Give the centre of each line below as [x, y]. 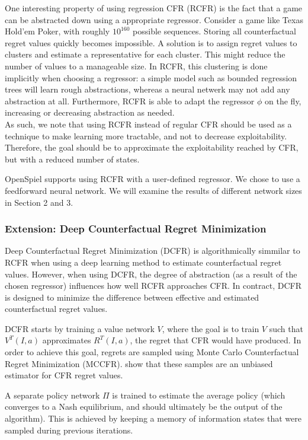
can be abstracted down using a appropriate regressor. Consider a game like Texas [154, 19]
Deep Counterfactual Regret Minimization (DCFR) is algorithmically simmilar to [153, 251]
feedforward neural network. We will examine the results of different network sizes [153, 190]
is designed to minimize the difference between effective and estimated [132, 297]
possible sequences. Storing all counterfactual [214, 31]
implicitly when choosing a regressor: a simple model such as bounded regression [151, 77]
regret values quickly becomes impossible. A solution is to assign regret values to [151, 42]
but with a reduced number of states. [72, 159]
